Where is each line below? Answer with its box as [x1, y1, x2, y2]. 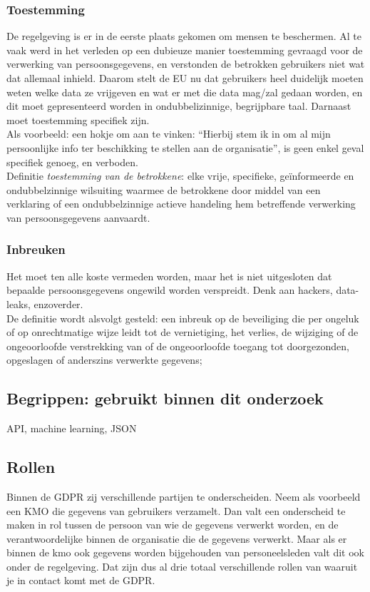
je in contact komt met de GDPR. [6, 573, 155, 588]
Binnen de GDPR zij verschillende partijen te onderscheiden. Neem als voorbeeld [6, 489, 361, 504]
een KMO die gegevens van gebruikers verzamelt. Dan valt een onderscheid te [6, 503, 346, 518]
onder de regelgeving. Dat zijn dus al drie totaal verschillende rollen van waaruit [6, 558, 358, 573]
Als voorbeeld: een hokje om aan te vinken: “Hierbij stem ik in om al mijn [6, 126, 331, 141]
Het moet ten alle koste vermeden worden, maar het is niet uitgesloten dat [6, 268, 332, 283]
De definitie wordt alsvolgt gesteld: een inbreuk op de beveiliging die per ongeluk [6, 310, 359, 325]
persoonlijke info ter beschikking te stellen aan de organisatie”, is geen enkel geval [6, 140, 364, 155]
